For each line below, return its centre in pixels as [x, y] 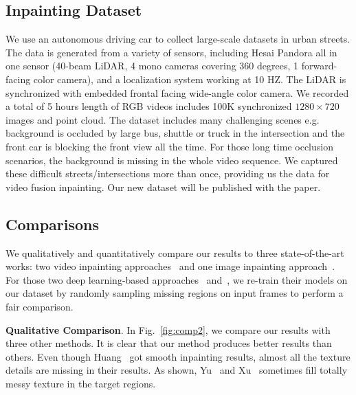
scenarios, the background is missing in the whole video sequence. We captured [172, 160]
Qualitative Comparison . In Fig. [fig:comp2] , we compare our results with [168, 329]
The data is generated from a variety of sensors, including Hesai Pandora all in [171, 52]
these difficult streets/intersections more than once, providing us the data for [168, 173]
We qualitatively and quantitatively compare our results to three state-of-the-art [175, 252]
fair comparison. [40, 306]
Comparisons [53, 224]
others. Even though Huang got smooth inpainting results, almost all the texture [178, 356]
